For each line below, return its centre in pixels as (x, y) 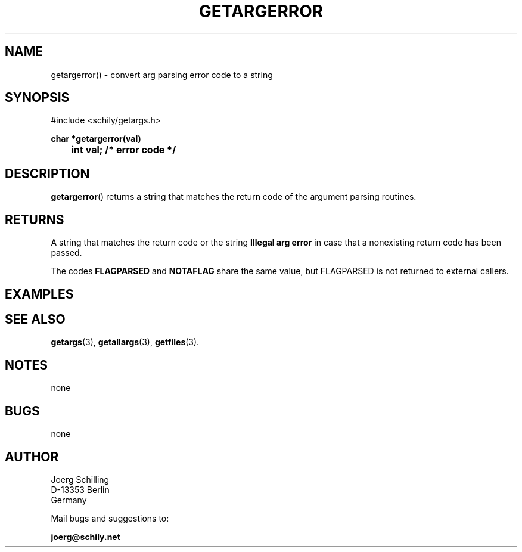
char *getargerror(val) (96, 139)
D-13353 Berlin (80, 489)
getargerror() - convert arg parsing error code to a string (162, 75)
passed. (66, 253)
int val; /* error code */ (124, 150)
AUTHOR (32, 457)
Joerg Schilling (80, 479)
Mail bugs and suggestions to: (110, 518)
